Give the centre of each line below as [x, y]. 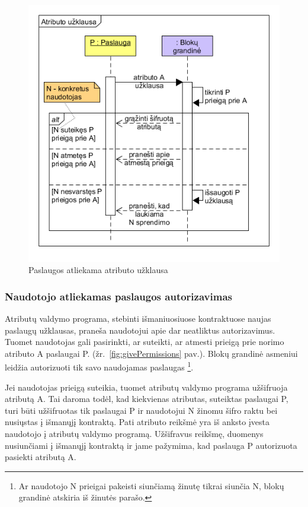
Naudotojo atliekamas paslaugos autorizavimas [118, 296]
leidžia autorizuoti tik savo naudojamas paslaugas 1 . [99, 366]
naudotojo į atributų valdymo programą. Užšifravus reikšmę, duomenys [134, 434]
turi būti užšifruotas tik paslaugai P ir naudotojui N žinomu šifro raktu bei [141, 410]
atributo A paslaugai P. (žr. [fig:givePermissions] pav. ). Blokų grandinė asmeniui [151, 353]
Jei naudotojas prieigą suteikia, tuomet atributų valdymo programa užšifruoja [146, 387]
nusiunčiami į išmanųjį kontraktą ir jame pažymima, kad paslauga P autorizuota [151, 445]
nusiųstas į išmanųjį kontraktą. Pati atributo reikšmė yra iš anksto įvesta [137, 422]
